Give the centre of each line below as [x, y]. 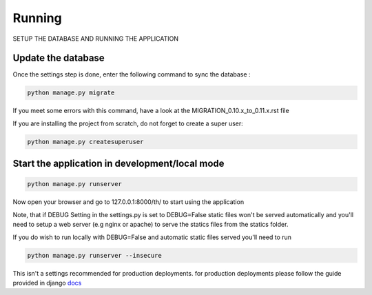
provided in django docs [47, 283]
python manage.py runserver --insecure [94, 255]
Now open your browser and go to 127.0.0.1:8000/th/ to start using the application [128, 202]
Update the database [59, 58]
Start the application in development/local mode [118, 164]
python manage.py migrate [71, 93]
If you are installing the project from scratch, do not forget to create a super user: [128, 123]
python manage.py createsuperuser [85, 142]
